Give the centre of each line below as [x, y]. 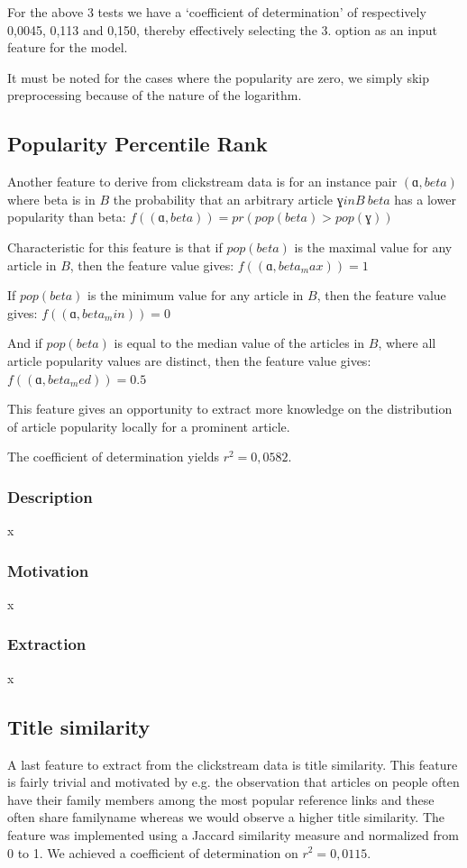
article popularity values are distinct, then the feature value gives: [189, 360]
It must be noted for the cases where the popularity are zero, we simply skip [218, 77]
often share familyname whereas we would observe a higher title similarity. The [226, 817]
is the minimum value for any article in [196, 295]
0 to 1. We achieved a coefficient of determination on [153, 852]
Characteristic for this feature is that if [115, 247]
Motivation [48, 570]
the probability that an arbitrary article [223, 199]
